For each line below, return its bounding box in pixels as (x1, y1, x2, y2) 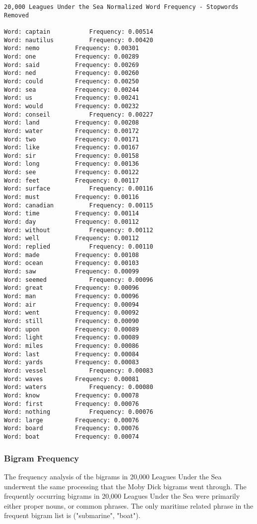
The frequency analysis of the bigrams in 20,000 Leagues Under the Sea (4, 471, 222, 481)
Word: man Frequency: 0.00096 (4, 292, 139, 300)
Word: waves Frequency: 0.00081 (4, 375, 139, 383)
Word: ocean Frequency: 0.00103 (4, 260, 139, 267)
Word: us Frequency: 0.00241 (4, 94, 139, 102)
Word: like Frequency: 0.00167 (4, 144, 139, 151)
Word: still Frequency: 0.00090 (4, 317, 139, 325)
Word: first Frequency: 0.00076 (4, 400, 139, 407)
